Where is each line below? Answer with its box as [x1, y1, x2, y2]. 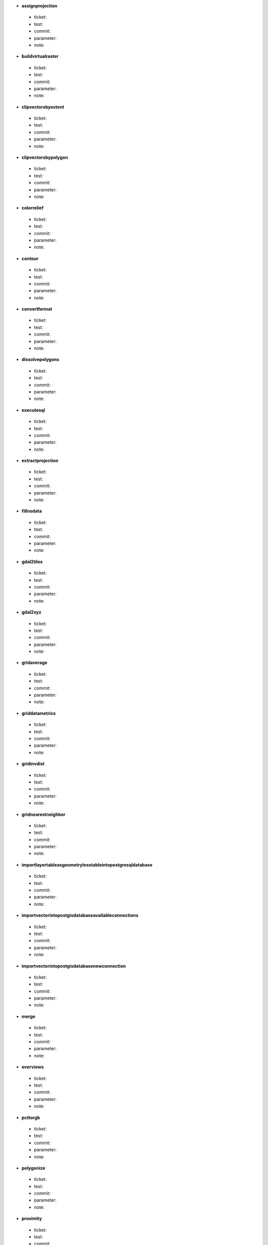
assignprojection [21, 3, 58, 8]
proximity [21, 1216, 42, 1222]
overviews [21, 1064, 44, 1070]
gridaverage [21, 660, 48, 666]
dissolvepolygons [21, 357, 60, 363]
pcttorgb [21, 1115, 40, 1120]
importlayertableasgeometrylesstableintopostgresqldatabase [21, 862, 153, 868]
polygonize [21, 1165, 46, 1171]
